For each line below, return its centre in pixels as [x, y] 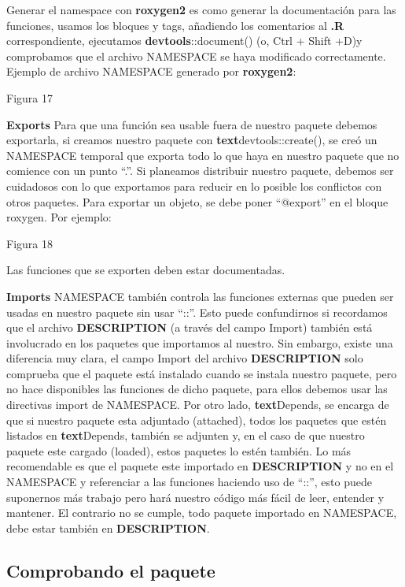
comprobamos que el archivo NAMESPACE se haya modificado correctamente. [196, 56]
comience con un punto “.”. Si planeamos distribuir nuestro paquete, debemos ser [200, 171]
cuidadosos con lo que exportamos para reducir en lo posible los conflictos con [194, 186]
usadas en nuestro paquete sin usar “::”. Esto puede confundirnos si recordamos [197, 312]
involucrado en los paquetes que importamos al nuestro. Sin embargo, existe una [200, 342]
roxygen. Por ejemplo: [59, 217]
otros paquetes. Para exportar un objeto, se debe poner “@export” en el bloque [197, 201]
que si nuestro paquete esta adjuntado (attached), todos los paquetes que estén [197, 420]
